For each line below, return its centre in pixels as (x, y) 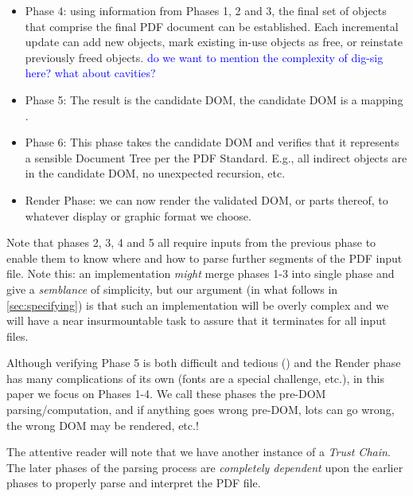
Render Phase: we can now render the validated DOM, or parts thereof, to (206, 199)
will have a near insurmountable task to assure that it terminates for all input (197, 320)
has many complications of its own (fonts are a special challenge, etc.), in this (195, 378)
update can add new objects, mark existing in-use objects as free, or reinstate (214, 42)
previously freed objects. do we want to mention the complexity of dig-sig (204, 57)
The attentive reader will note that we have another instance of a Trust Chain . (199, 452)
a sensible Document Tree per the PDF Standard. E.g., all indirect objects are (216, 157)
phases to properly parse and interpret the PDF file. (134, 483)
